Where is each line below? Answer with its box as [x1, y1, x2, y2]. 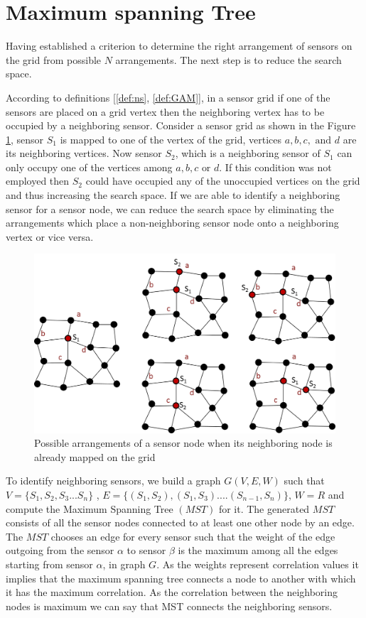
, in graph [102, 556, 146, 571]
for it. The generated [218, 501, 310, 516]
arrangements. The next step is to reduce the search [115, 52, 342, 67]
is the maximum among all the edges [178, 543, 338, 558]
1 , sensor [6, 131, 44, 146]
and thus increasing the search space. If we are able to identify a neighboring [6, 188, 340, 202]
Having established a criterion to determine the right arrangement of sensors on [6, 38, 352, 53]
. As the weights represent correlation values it [156, 556, 359, 571]
